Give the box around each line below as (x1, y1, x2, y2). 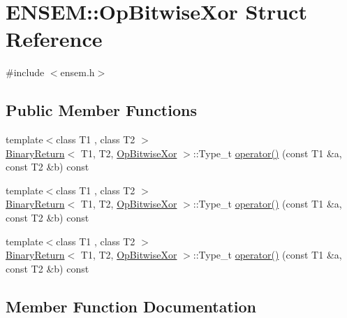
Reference (6, 24, 103, 53)
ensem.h (60, 65, 95, 80)
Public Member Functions (6, 99, 197, 121)
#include (6, 65, 45, 80)
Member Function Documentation (6, 295, 257, 317)
